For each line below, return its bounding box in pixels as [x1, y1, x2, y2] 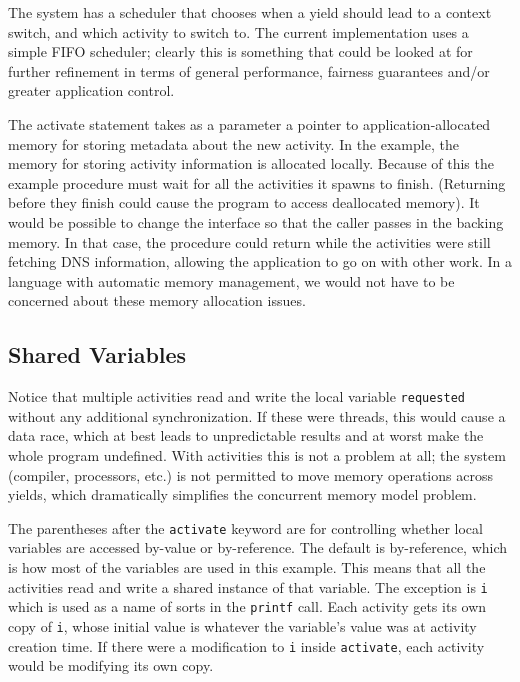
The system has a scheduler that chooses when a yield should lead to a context [8, 2, 492, 22]
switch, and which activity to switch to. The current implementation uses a [8, 21, 469, 42]
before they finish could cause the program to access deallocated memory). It [8, 192, 480, 213]
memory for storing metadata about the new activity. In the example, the [8, 133, 459, 154]
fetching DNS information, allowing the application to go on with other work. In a [8, 251, 512, 272]
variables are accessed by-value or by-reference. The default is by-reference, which [8, 537, 508, 558]
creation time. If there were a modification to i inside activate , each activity [8, 635, 485, 656]
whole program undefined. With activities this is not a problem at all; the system [8, 444, 506, 465]
